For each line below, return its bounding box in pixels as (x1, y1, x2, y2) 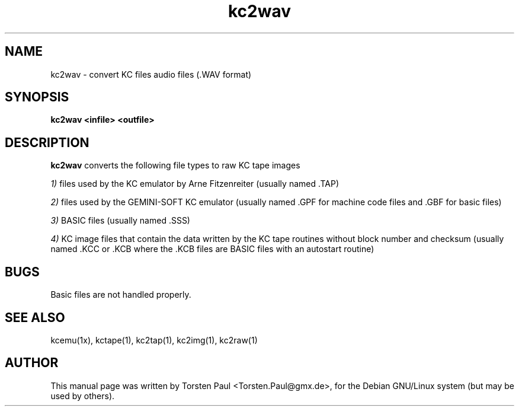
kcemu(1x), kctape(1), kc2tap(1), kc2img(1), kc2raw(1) (50, 334, 258, 345)
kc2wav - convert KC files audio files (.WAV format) (50, 69, 252, 79)
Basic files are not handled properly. (50, 289, 191, 300)
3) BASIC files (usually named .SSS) (50, 215, 190, 226)
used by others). (50, 390, 115, 401)
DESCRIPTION (5, 135, 89, 150)
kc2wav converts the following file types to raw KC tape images (50, 160, 300, 171)
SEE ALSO (5, 310, 65, 325)
